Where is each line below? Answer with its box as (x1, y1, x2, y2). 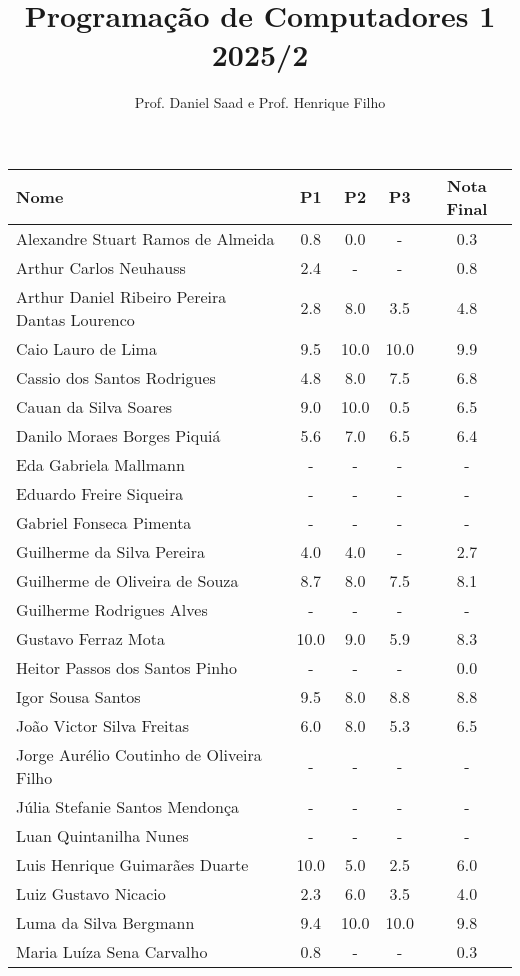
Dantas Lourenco (16, 307, 135, 331)
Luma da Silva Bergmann (16, 910, 195, 934)
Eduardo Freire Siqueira (16, 481, 184, 505)
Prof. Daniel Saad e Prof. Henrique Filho (134, 92, 386, 113)
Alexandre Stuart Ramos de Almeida (16, 226, 275, 250)
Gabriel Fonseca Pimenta (16, 510, 192, 534)
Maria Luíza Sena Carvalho (16, 939, 208, 963)
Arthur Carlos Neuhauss (16, 255, 186, 279)
